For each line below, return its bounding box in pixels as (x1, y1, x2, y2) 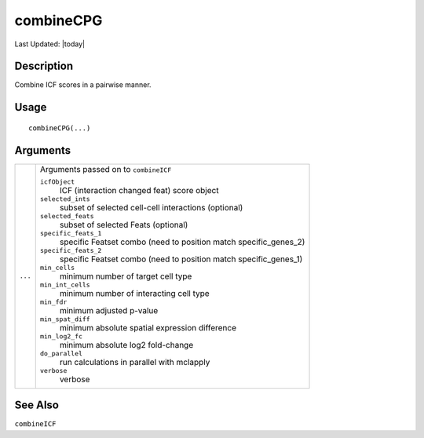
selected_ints (39, 195, 90, 203)
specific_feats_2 (39, 246, 102, 254)
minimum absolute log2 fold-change (59, 339, 194, 350)
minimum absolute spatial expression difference (59, 322, 237, 333)
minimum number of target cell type (59, 271, 192, 282)
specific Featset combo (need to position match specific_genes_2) (59, 236, 305, 247)
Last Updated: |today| (14, 39, 86, 49)
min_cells (39, 263, 75, 272)
